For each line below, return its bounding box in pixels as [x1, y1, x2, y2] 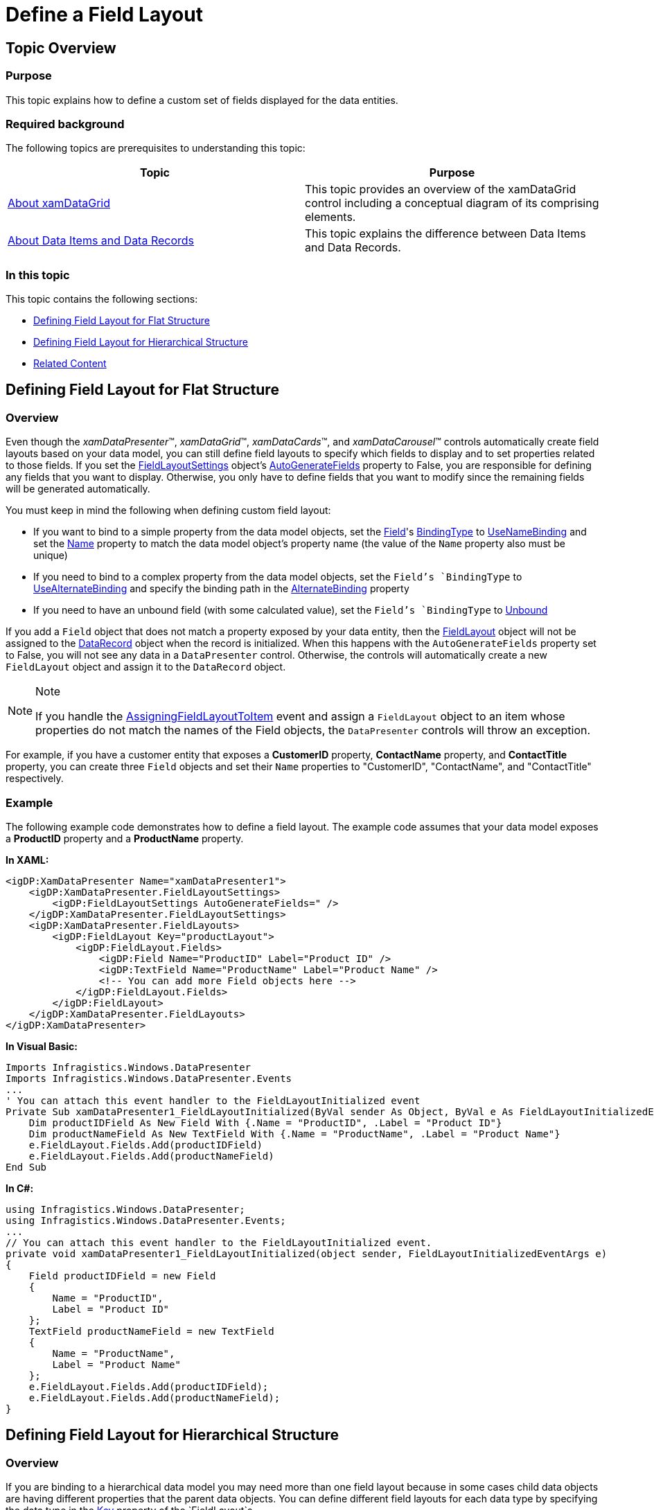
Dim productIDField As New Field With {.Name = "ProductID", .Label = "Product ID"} [28, 1117, 502, 1129]
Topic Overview [6, 39, 116, 57]
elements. [305, 210, 356, 224]
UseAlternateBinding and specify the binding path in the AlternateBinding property [33, 583, 409, 595]
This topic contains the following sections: [6, 293, 198, 305]
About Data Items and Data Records [8, 233, 195, 248]
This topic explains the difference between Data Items [305, 226, 586, 241]
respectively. [6, 772, 64, 785]
